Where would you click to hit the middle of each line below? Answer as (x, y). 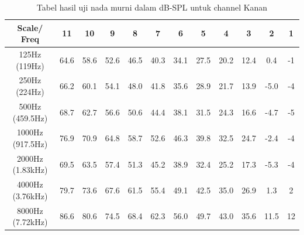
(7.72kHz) (30, 222)
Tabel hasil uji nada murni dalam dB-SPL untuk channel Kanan (152, 7)
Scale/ (30, 27)
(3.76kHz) (30, 195)
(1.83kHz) (30, 170)
